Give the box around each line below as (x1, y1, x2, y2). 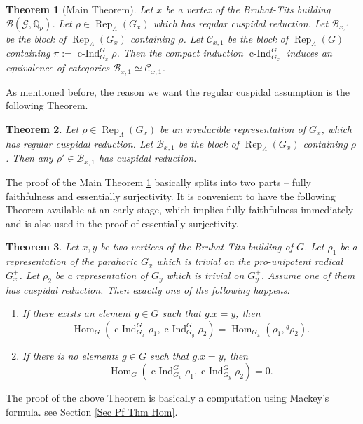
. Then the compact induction (116, 45, 243, 60)
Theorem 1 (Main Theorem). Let (6, 2, 153, 16)
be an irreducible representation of (160, 121, 306, 136)
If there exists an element (22, 306, 131, 320)
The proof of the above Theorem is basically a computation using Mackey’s (6, 390, 329, 405)
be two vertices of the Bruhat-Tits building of (100, 239, 293, 254)
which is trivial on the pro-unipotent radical (156, 254, 343, 269)
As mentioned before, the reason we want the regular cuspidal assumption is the (6, 84, 350, 99)
